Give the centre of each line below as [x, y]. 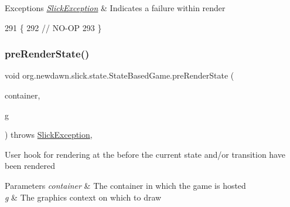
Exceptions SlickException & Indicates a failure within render [115, 8]
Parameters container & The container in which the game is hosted [125, 185]
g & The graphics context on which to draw [83, 197]
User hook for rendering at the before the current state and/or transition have [145, 154]
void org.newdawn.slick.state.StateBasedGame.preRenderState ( [120, 75]
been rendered [30, 166]
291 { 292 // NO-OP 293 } [53, 27]
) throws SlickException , [49, 135]
